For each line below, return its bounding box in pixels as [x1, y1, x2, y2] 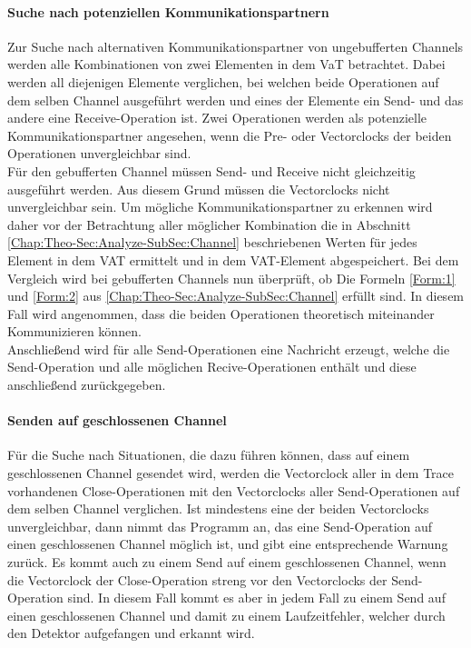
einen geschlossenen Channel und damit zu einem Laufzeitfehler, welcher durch [7, 605, 446, 624]
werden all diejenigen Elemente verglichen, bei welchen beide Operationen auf [7, 72, 439, 91]
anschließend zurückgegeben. [7, 375, 166, 394]
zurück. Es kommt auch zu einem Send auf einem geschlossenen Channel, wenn [7, 553, 446, 572]
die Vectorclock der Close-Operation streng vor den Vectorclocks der [7, 570, 388, 589]
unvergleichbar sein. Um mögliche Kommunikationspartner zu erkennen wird [7, 197, 433, 216]
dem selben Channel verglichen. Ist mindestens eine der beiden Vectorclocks [7, 499, 429, 518]
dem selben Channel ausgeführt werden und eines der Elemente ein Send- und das [7, 90, 464, 109]
